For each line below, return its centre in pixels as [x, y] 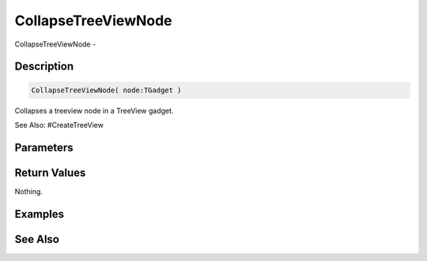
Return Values [50, 172]
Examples [40, 214]
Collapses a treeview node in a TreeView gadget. [94, 110]
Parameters [44, 147]
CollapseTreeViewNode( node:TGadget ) [106, 90]
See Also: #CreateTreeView [59, 125]
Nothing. [29, 191]
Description [44, 67]
